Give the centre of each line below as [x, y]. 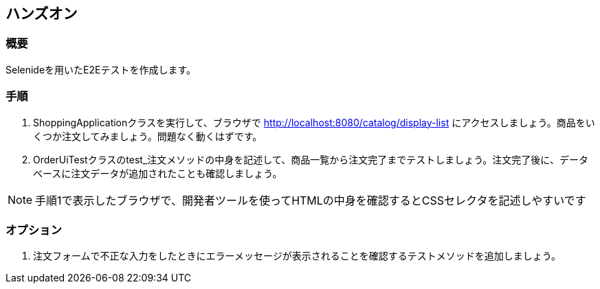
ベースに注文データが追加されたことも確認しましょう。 [158, 173]
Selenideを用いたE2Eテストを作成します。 [101, 69]
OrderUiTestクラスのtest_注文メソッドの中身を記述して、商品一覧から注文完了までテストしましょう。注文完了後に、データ [311, 159]
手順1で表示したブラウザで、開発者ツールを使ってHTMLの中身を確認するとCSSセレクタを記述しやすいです [311, 200]
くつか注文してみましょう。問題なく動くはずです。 [148, 136]
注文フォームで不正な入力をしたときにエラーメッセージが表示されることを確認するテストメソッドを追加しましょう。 [297, 256]
